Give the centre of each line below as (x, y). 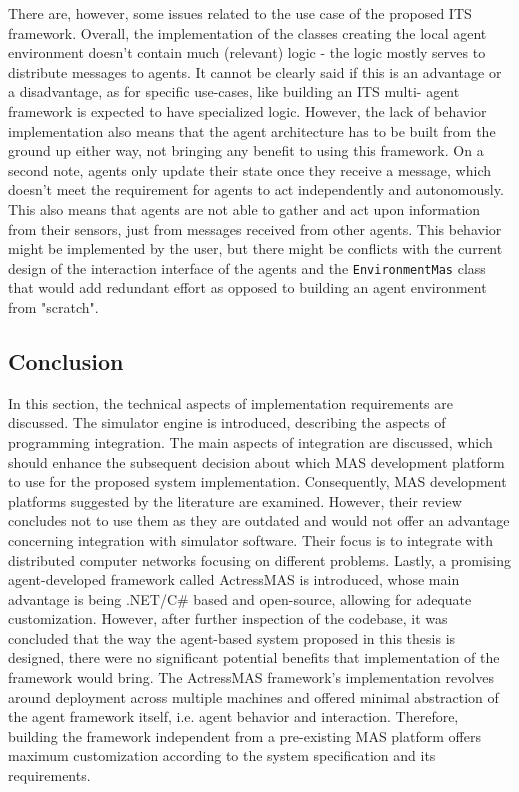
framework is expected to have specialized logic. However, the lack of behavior (247, 110)
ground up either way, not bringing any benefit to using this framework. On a (246, 150)
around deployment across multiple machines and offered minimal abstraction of (253, 696)
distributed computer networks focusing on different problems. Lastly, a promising (259, 559)
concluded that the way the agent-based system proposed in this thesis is (232, 637)
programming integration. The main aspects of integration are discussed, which (250, 441)
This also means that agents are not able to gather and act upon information (244, 208)
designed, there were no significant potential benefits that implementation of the (254, 657)
